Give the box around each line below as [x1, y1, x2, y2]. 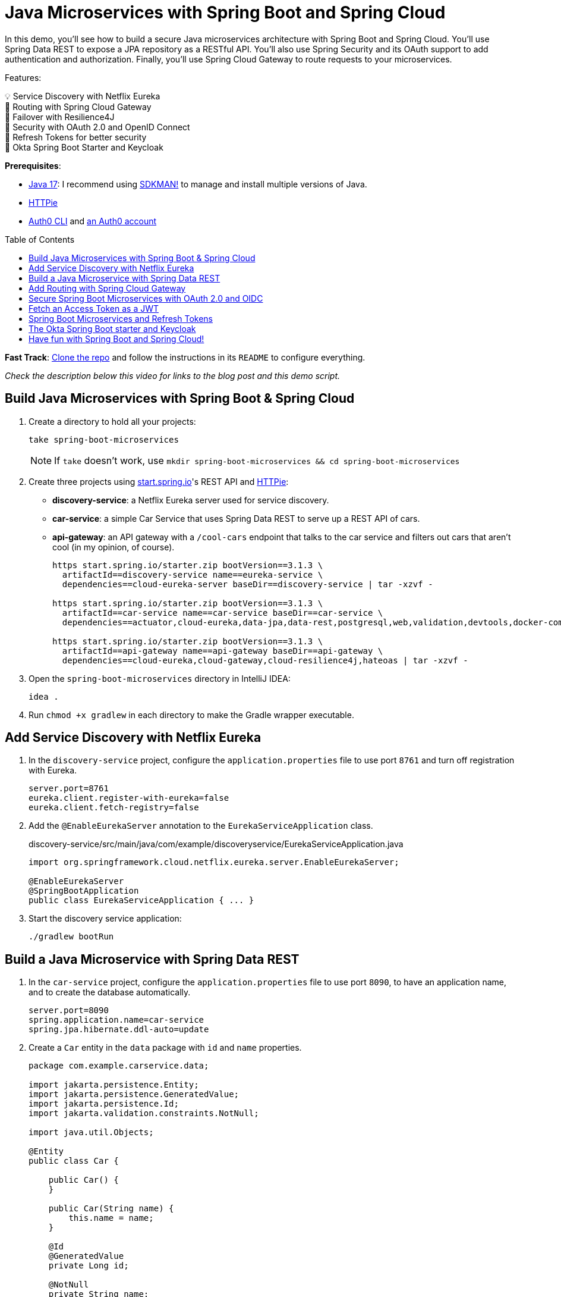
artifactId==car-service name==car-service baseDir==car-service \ [62, 607, 383, 618]
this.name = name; [68, 1213, 154, 1223]
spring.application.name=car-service [29, 1015, 204, 1025]
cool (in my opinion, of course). [52, 541, 175, 552]
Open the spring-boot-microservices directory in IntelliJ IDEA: [29, 673, 291, 684]
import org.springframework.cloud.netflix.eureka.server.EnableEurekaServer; [29, 857, 399, 867]
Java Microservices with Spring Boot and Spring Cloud [5, 2, 446, 23]
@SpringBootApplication [29, 886, 139, 896]
